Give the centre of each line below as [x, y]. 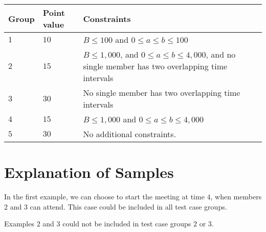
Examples [19, 224]
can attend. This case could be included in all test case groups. [128, 206]
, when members [236, 197]
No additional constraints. [130, 134]
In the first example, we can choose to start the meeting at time [104, 197]
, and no [221, 54]
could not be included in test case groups [127, 224]
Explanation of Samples [89, 172]
